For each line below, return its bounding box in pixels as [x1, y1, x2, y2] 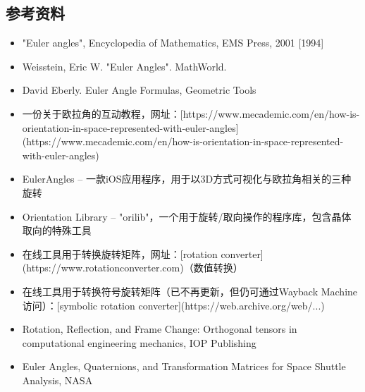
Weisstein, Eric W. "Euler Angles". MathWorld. [22, 59, 227, 73]
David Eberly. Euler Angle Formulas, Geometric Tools [22, 82, 256, 97]
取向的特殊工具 [22, 223, 92, 238]
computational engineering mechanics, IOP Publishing [22, 335, 256, 350]
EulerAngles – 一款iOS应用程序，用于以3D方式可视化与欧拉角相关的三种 [22, 171, 352, 186]
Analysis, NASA [22, 372, 93, 387]
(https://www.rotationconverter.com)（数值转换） [22, 260, 243, 275]
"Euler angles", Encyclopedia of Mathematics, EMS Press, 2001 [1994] [22, 35, 324, 50]
